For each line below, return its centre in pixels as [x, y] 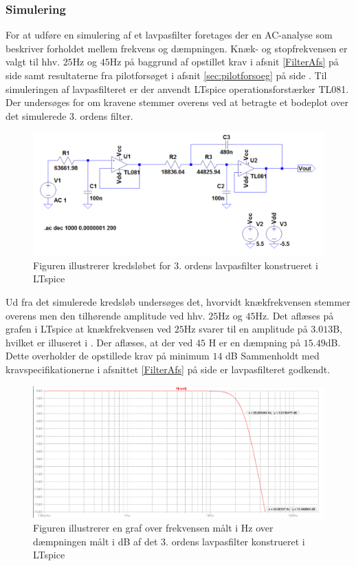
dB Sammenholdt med [272, 356]
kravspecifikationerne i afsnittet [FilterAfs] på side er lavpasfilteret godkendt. [168, 369]
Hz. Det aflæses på [294, 315]
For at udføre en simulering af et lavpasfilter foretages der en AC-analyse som [169, 35]
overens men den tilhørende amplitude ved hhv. [105, 315]
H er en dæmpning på [255, 342]
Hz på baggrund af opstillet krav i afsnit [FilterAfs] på [224, 62]
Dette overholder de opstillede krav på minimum [108, 356]
